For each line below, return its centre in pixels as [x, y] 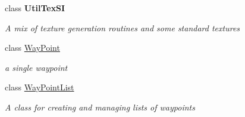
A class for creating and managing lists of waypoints [100, 107]
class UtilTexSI [35, 8]
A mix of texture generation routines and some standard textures [122, 27]
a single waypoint [36, 67]
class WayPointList [40, 87]
